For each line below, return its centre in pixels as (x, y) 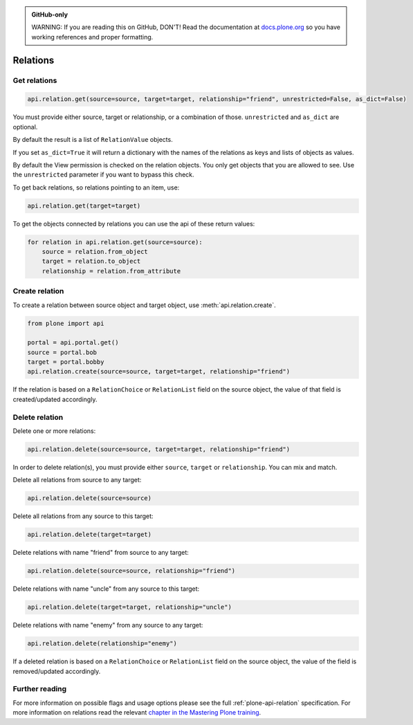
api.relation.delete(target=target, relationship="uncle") (129, 607)
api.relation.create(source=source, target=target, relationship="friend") (159, 371)
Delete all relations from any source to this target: (83, 516)
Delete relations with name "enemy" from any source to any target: (108, 625)
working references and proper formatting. (92, 37)
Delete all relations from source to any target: (77, 480)
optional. (25, 127)
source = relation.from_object (95, 252)
